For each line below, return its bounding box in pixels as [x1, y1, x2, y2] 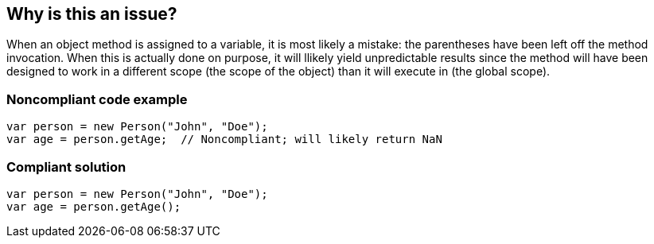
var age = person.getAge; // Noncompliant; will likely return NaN [6, 133, 442, 146]
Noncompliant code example [6, 91, 188, 107]
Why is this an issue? [6, 4, 177, 24]
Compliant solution [6, 158, 127, 175]
